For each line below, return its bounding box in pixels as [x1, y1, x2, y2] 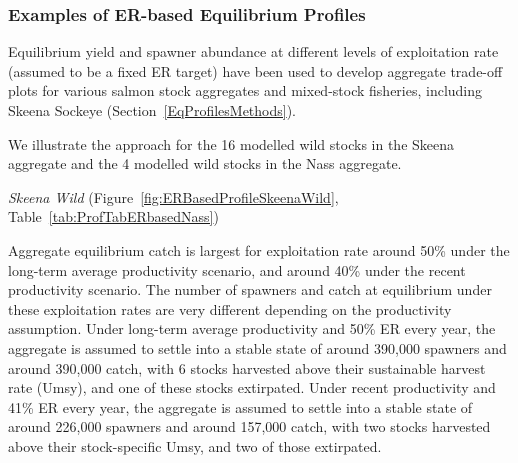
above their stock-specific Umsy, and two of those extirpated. [8, 435, 382, 456]
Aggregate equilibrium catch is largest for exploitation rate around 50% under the [8, 239, 510, 260]
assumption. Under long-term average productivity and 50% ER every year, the [8, 318, 496, 339]
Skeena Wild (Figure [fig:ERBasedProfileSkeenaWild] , [8, 186, 339, 207]
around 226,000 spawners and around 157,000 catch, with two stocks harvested [8, 416, 491, 437]
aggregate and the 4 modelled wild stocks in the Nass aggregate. [8, 153, 402, 174]
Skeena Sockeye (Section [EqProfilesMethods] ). [8, 100, 297, 120]
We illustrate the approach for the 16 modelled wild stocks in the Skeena [8, 133, 455, 154]
